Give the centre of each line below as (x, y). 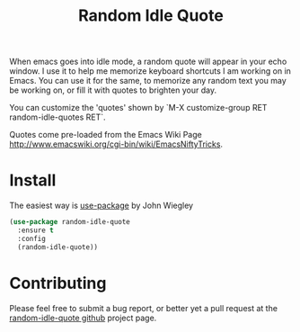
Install (33, 180)
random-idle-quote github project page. (83, 318)
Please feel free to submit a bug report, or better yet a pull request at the (144, 308)
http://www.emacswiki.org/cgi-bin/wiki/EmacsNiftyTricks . (116, 144)
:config (32, 238)
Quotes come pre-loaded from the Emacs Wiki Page (106, 135)
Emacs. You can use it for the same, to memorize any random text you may (148, 81)
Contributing (58, 283)
